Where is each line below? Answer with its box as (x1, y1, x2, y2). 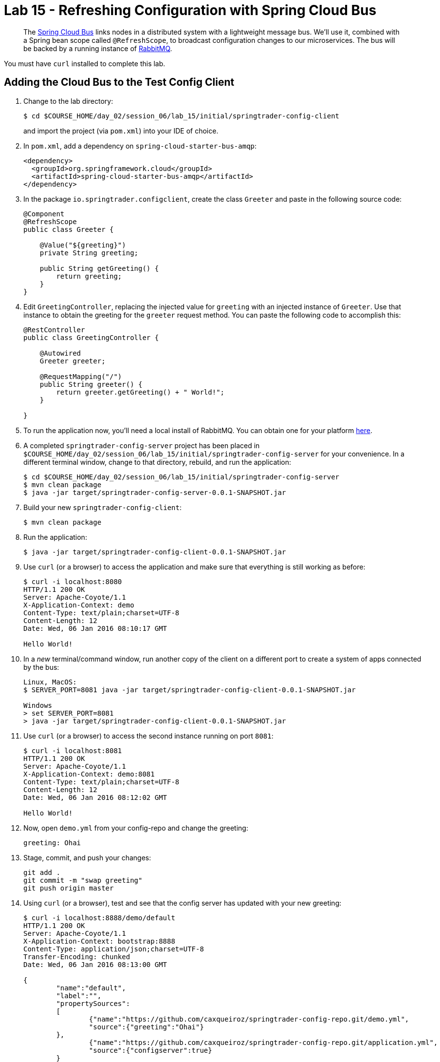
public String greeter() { (39, 380, 143, 388)
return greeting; (56, 272, 122, 280)
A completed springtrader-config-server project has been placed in (23, 441, 260, 450)
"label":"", (56, 991, 102, 1000)
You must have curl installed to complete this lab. (4, 59, 165, 68)
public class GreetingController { (23, 333, 159, 341)
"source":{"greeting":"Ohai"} (89, 1023, 204, 1031)
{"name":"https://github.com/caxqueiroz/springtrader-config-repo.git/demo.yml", (89, 1015, 409, 1023)
